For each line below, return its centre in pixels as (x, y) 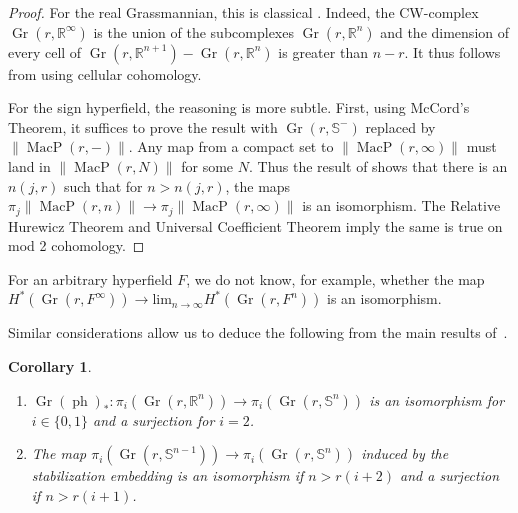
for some (207, 165)
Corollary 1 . (50, 365)
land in (29, 165)
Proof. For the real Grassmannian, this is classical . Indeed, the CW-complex (243, 12)
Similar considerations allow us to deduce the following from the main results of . (258, 332)
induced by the (405, 453)
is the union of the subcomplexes (193, 31)
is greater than (323, 51)
